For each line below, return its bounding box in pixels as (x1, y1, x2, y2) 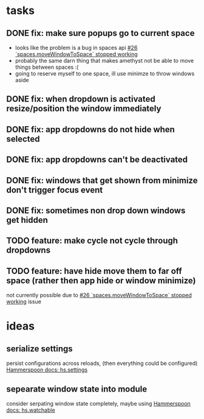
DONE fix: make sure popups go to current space (6, 28, 195, 38)
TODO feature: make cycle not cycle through (6, 236, 178, 246)
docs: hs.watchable (6, 406, 56, 414)
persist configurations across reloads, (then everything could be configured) (6, 360, 198, 367)
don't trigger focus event (6, 185, 103, 195)
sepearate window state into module (6, 384, 148, 394)
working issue (6, 298, 41, 305)
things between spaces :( (15, 63, 79, 71)
